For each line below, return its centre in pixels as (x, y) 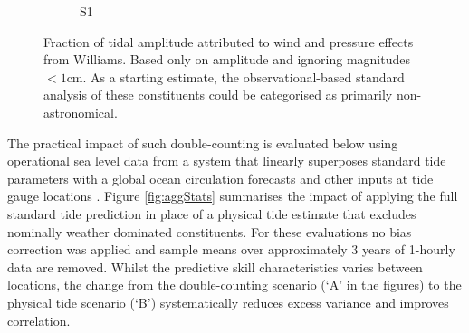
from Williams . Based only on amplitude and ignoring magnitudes (227, 59)
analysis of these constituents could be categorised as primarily (218, 95)
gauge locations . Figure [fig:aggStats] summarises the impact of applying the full (233, 196)
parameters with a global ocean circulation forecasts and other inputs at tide (220, 178)
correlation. (39, 320)
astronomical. (81, 112)
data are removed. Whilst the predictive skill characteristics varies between (215, 266)
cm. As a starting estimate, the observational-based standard (235, 76)
